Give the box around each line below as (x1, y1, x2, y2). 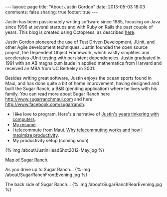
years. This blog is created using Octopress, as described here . (5, 29, 136, 35)
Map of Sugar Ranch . (5, 157, 49, 163)
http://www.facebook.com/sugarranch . (5, 101, 86, 107)
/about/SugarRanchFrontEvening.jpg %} (5, 172, 88, 178)
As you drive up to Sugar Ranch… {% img (5, 167, 91, 172)
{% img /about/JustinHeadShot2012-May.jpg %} (5, 147, 105, 153)
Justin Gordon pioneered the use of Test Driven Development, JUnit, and (5, 39, 155, 45)
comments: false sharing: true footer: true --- (5, 9, 98, 15)
